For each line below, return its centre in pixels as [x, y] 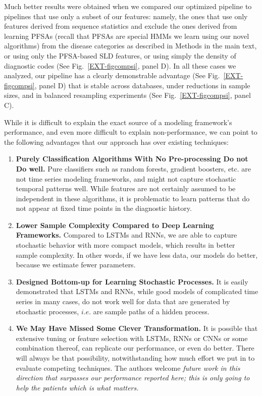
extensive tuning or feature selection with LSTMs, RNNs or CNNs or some [132, 338]
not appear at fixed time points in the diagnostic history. [104, 208]
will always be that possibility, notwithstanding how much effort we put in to [135, 358]
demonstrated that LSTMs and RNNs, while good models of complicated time [137, 291]
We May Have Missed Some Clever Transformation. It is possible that [137, 328]
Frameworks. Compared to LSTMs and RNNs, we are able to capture [126, 235]
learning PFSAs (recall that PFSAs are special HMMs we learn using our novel [127, 36]
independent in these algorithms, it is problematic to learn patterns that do [133, 198]
